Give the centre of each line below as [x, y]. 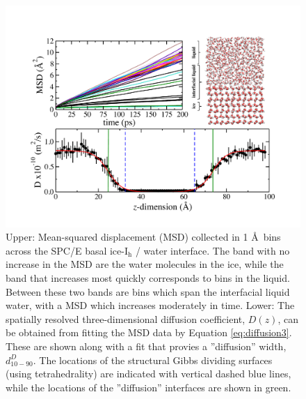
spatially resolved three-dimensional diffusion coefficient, [126, 318]
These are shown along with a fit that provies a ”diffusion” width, [146, 346]
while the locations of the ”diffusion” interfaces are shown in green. [148, 387]
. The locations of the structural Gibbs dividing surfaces [153, 360]
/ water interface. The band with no [212, 250]
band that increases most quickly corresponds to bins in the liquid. [148, 277]
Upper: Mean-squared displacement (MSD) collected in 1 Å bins [143, 237]
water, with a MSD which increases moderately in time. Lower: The [150, 305]
